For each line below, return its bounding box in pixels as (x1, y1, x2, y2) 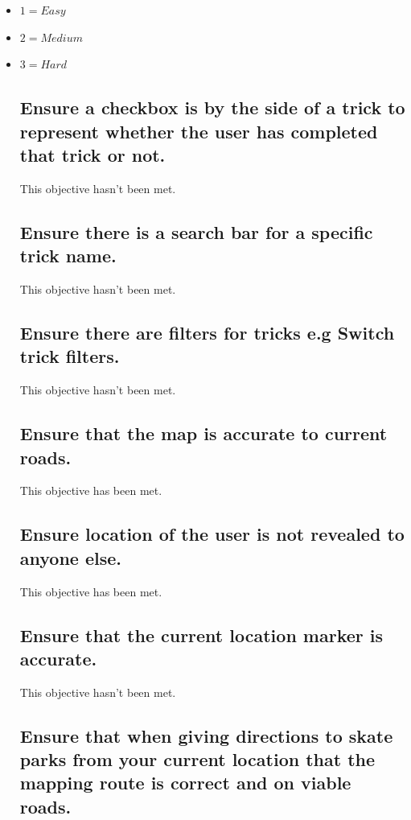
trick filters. (19, 344, 120, 369)
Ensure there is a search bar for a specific (19, 219, 373, 244)
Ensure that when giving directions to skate (19, 723, 393, 748)
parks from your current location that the (19, 747, 376, 772)
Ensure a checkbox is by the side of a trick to (19, 95, 405, 120)
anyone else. (19, 545, 122, 570)
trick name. (19, 243, 117, 268)
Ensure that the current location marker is (19, 622, 384, 647)
